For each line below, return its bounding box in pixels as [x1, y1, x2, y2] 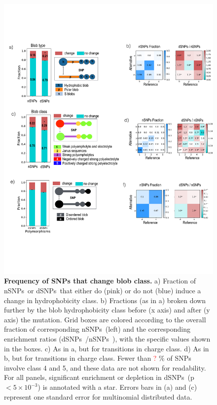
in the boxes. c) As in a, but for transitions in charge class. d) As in [4, 343, 209, 353]
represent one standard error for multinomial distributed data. [4, 391, 192, 402]
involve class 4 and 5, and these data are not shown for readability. [4, 362, 206, 373]
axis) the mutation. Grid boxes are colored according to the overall [4, 314, 206, 324]
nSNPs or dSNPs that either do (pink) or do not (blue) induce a [4, 285, 201, 296]
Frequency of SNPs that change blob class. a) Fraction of [4, 276, 196, 286]
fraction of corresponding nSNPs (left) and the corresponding [4, 324, 190, 334]
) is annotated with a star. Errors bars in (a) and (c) [37, 382, 197, 392]
